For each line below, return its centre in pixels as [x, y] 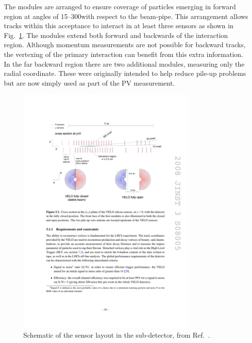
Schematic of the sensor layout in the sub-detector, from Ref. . [117, 334]
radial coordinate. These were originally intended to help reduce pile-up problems [125, 73]
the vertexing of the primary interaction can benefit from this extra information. [124, 54]
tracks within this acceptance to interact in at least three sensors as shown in [119, 26]
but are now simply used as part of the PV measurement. [89, 82]
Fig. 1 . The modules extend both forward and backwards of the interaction [116, 35]
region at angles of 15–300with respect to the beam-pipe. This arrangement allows [126, 16]
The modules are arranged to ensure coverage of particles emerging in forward [120, 6]
